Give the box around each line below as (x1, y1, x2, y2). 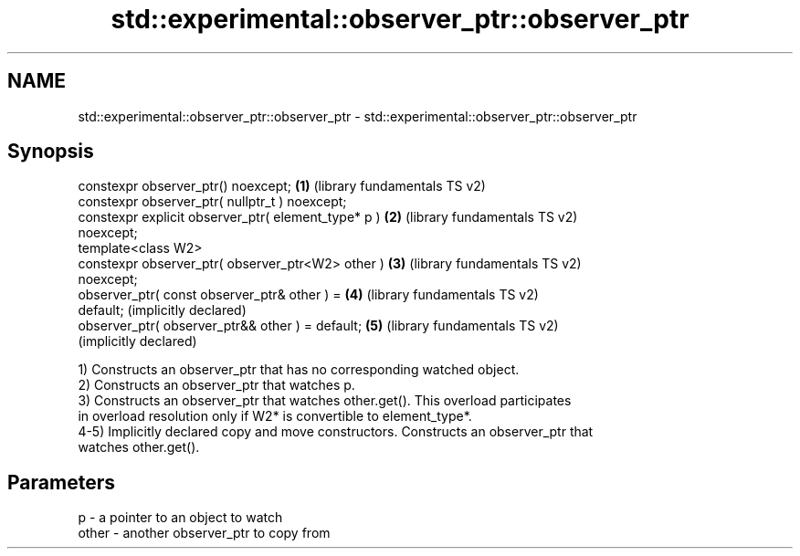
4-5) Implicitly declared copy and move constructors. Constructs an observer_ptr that (78, 424, 594, 440)
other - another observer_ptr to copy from (78, 525, 331, 541)
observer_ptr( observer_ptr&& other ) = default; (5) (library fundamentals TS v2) (78, 318, 559, 334)
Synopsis (7, 140, 94, 163)
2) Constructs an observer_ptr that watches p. (78, 377, 355, 393)
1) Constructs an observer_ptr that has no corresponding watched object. (78, 362, 520, 378)
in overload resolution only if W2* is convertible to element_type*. (78, 408, 472, 425)
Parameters (7, 470, 115, 494)
